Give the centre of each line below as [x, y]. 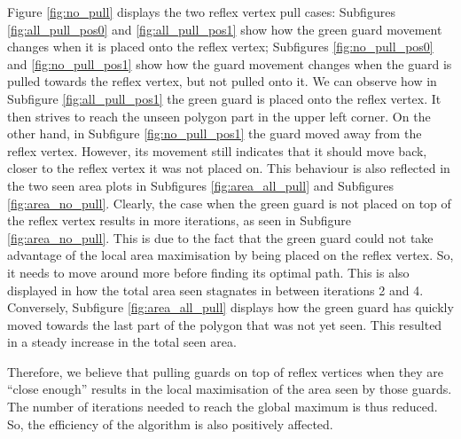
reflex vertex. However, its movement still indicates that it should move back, [217, 150]
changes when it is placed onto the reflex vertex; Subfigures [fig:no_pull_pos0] [220, 47]
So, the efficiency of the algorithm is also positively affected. [170, 423]
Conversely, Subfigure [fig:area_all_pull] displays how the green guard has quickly [230, 307]
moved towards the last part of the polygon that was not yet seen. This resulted [225, 324]
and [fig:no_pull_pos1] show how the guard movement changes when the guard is [230, 63]
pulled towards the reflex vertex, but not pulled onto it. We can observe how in [222, 81]
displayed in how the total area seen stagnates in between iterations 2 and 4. [215, 290]
